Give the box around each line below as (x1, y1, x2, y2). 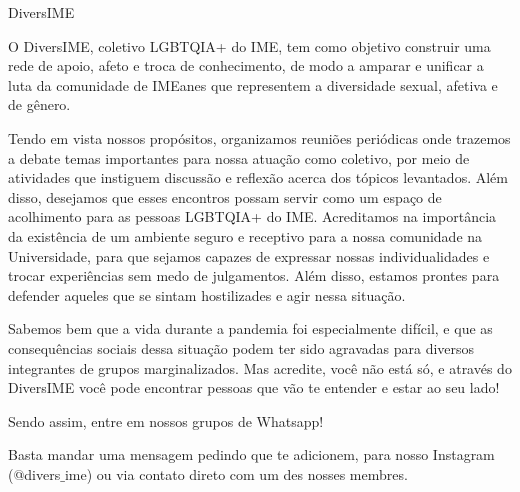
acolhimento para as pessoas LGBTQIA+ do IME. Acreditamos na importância (8, 206, 497, 227)
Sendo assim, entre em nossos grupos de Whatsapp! (8, 410, 324, 431)
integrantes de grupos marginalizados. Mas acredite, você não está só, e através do (8, 357, 512, 378)
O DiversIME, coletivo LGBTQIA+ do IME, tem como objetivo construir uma (8, 35, 491, 56)
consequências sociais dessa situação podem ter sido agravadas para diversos (8, 337, 475, 358)
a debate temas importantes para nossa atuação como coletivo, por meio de (8, 147, 470, 168)
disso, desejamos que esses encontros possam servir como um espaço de (8, 186, 442, 207)
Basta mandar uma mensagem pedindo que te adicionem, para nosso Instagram (8, 444, 495, 465)
